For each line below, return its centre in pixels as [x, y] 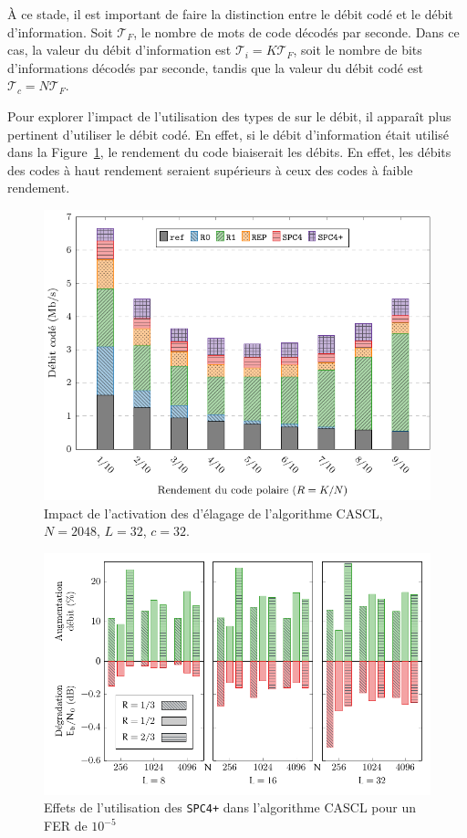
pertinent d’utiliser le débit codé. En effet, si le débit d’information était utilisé [228, 134]
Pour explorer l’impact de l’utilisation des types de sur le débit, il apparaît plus [229, 115]
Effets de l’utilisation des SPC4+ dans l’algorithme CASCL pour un [230, 807]
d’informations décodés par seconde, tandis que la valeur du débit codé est [215, 67]
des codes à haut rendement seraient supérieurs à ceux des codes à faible [210, 169]
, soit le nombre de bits [358, 50]
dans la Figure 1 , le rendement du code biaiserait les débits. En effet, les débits [229, 152]
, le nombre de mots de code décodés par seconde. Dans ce [296, 31]
